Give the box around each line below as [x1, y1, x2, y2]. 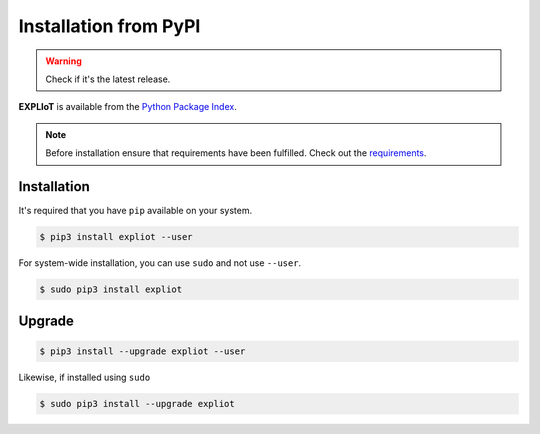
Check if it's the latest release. [45, 73, 171, 85]
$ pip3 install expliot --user [39, 231, 194, 242]
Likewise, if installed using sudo [18, 371, 151, 383]
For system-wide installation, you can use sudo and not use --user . [18, 256, 302, 269]
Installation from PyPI [18, 15, 201, 37]
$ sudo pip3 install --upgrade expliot [39, 398, 235, 409]
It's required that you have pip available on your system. [18, 205, 253, 217]
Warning [45, 55, 82, 67]
